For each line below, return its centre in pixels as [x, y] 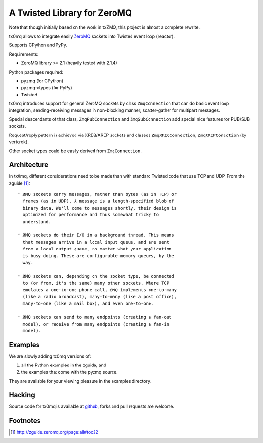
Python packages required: [36, 72]
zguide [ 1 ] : [19, 183]
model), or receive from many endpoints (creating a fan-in [96, 324]
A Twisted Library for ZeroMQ [70, 13]
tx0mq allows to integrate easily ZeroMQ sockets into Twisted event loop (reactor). [92, 36]
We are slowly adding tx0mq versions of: [50, 356]
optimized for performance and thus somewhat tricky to [91, 215]
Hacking [22, 395]
